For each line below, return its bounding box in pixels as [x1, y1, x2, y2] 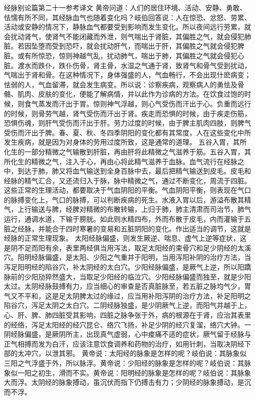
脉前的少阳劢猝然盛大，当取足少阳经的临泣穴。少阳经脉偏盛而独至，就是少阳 [4, 271, 251, 281]
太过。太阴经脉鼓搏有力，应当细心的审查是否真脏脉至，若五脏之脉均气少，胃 [4, 281, 251, 291]
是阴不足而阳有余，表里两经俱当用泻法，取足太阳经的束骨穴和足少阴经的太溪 [4, 242, 251, 252]
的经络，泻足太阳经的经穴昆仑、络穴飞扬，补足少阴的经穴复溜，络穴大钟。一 [4, 319, 251, 329]
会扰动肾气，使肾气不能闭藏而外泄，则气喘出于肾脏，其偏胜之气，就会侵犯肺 [4, 31, 251, 41]
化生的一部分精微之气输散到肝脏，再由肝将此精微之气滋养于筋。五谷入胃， [4, 146, 244, 156]
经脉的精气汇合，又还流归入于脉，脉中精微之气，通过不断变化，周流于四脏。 [4, 175, 251, 185]
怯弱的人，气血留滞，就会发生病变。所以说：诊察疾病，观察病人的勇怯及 [4, 79, 237, 89]
